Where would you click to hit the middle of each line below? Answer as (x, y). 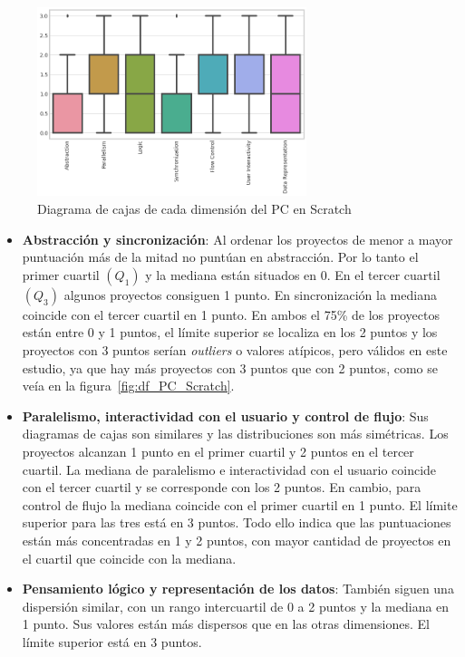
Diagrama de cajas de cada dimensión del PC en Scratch (194, 209)
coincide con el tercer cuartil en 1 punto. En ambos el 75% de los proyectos (231, 314)
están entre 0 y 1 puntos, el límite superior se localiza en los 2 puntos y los (230, 332)
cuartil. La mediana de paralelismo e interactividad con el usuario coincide (229, 469)
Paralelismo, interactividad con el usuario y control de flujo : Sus (225, 415)
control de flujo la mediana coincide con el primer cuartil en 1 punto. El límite (240, 504)
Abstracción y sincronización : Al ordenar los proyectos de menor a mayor (237, 239)
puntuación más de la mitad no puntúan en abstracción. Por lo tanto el (220, 257)
